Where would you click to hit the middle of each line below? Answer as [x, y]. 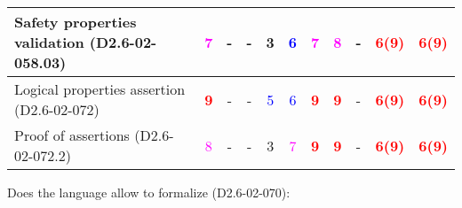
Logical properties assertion [100, 89]
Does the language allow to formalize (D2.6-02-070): [149, 192]
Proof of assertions [72, 135]
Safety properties [76, 22]
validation [49, 42]
